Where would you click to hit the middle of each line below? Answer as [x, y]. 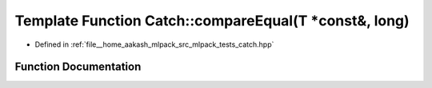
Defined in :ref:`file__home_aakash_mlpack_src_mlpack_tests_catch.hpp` [154, 44]
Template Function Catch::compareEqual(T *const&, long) [212, 21]
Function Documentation [78, 67]
